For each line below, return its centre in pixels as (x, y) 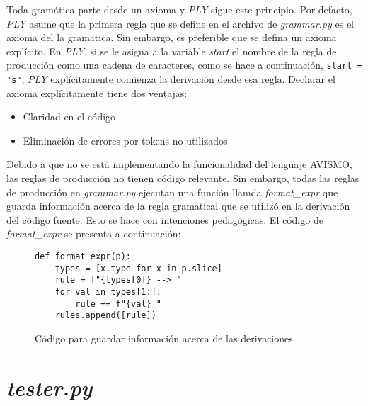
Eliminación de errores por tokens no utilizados (125, 140)
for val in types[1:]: (108, 292)
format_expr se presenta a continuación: (94, 233)
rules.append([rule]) (105, 316)
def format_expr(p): (83, 257)
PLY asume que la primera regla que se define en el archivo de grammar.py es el (180, 23)
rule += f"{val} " (118, 304)
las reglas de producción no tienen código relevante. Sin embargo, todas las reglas (183, 178)
